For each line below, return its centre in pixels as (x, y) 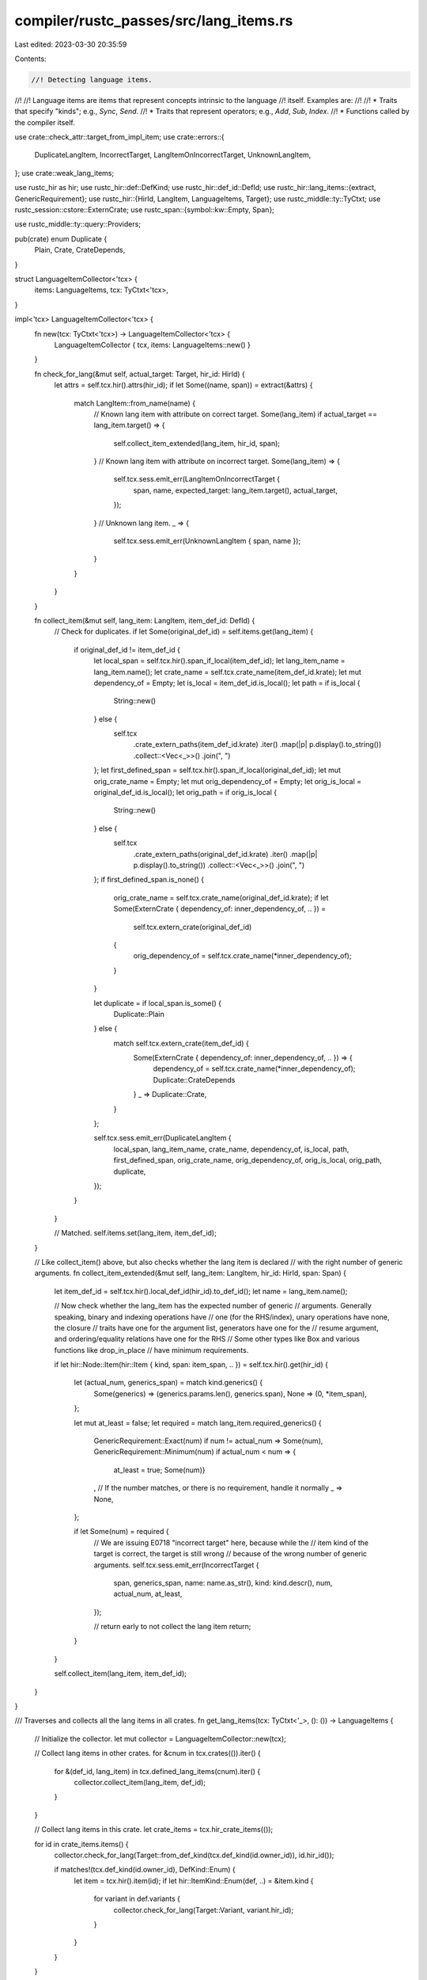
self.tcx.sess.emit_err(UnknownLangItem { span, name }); (207, 541)
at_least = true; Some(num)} (159, 1470)
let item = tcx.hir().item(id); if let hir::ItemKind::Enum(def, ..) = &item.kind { (194, 1880)
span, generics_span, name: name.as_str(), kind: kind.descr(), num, (223, 1582)
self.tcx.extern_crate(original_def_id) (193, 927)
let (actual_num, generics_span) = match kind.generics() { (168, 1383)
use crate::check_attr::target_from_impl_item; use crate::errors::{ (119, 137)
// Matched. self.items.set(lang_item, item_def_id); (135, 1233)
